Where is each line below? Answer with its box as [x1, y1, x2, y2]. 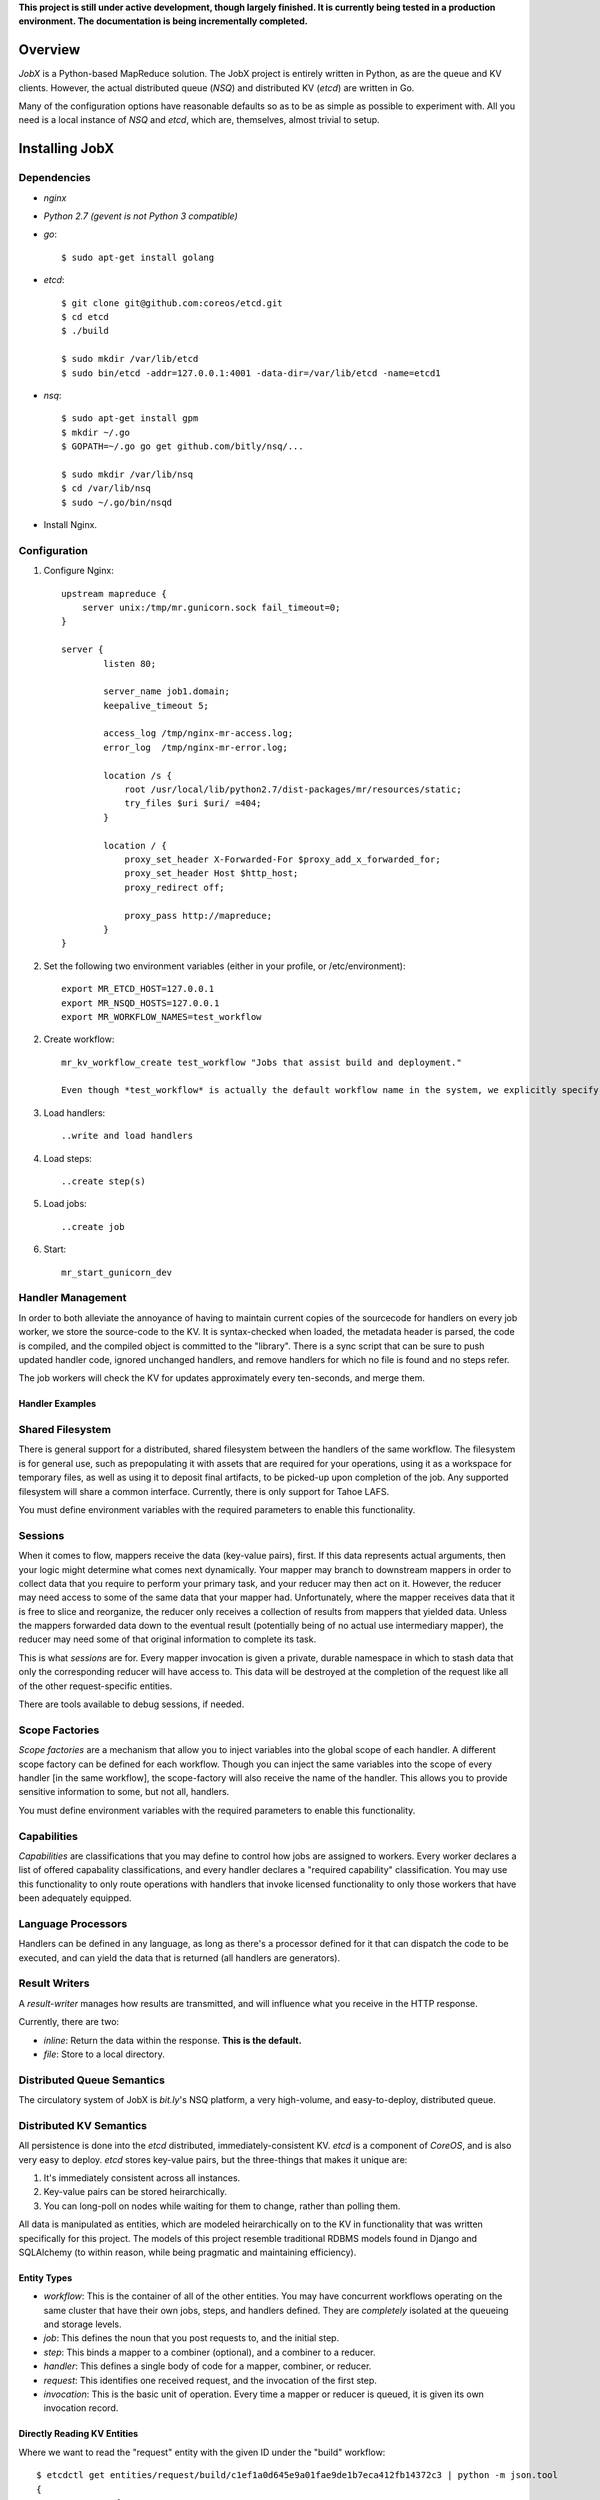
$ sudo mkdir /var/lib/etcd [61, 353, 199, 365]
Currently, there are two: [18, 2016, 120, 2028]
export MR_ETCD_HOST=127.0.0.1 [61, 983, 215, 995]
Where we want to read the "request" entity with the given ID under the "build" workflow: [18, 2446, 386, 2458]
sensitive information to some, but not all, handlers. [18, 1786, 230, 1798]
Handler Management [18, 1291, 127, 1305]
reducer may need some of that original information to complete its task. [18, 1633, 317, 1645]
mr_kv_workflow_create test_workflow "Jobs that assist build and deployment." [61, 1056, 462, 1068]
